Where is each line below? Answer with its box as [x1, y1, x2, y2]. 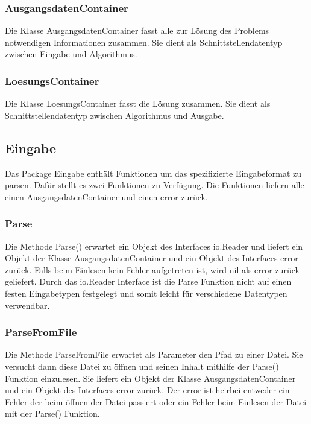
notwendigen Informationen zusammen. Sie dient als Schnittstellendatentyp [5, 36, 283, 48]
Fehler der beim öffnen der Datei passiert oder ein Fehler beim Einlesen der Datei [5, 395, 307, 408]
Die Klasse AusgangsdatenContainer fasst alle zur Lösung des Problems [5, 24, 269, 37]
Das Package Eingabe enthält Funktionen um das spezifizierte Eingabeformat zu [5, 166, 302, 179]
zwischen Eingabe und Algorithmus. [5, 48, 137, 60]
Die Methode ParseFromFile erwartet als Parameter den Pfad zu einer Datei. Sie [5, 348, 303, 361]
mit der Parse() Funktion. [5, 407, 100, 420]
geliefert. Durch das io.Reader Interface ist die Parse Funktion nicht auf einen [5, 275, 292, 288]
